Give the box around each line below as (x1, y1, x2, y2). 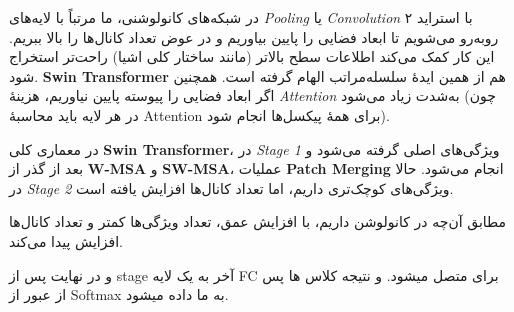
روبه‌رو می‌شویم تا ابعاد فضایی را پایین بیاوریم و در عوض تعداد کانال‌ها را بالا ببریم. (9, 26, 499, 47)
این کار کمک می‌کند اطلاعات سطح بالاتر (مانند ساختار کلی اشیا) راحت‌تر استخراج (9, 46, 495, 67)
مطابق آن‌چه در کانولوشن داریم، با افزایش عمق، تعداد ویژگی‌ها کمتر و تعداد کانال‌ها (9, 211, 507, 232)
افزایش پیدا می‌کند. (9, 230, 123, 251)
